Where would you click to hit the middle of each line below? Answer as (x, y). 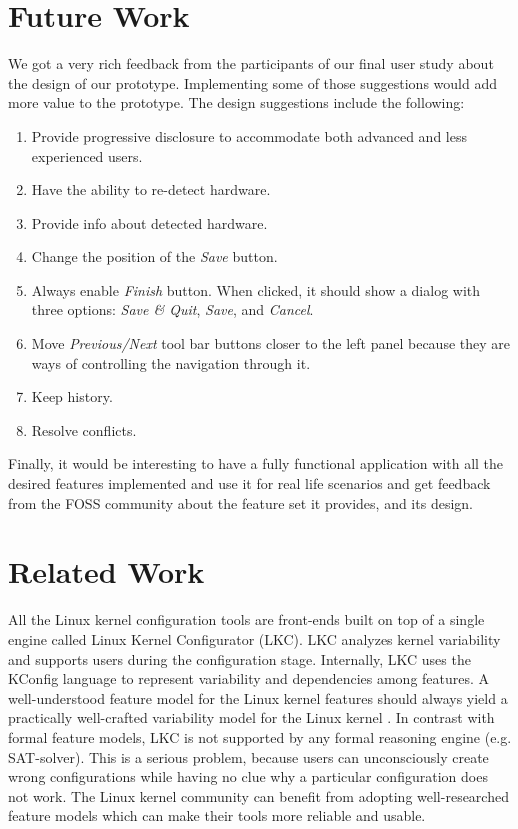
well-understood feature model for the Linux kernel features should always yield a (258, 697)
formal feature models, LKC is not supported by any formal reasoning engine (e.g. (260, 736)
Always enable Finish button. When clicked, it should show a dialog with (256, 289)
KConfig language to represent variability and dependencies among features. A (249, 678)
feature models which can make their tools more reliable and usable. (217, 815)
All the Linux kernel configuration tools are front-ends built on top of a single (246, 619)
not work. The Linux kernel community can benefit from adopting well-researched (258, 795)
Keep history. (72, 396)
